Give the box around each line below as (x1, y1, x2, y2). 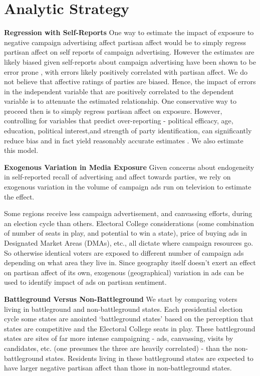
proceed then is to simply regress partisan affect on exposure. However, (4, 105, 222, 116)
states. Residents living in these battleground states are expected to (46, 352, 253, 363)
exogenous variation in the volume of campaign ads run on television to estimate (4, 181, 251, 192)
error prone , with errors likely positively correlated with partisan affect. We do (4, 66, 247, 77)
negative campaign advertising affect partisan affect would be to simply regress (4, 37, 246, 47)
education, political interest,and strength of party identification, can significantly (4, 125, 252, 136)
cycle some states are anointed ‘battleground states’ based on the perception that (4, 313, 253, 324)
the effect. (4, 191, 35, 202)
